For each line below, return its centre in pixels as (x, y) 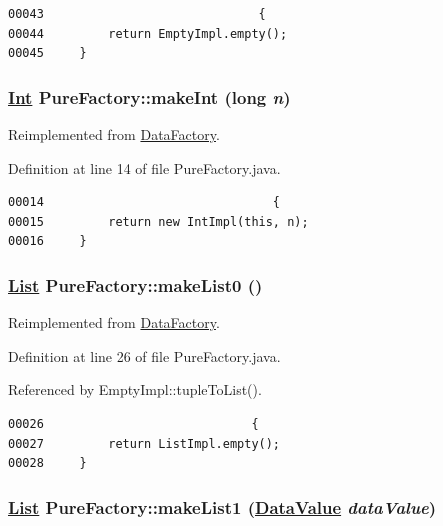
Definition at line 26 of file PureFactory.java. (144, 355)
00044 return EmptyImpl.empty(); (148, 33)
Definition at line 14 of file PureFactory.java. (144, 167)
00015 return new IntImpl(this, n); (158, 221)
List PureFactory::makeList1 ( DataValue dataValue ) (222, 506)
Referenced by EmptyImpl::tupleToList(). (135, 389)
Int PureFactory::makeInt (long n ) (149, 96)
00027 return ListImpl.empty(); (144, 443)
